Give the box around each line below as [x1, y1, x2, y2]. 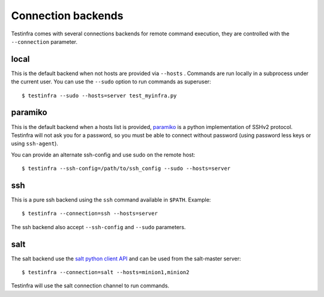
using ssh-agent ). [11, 140, 58, 147]
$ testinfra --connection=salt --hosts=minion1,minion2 [22, 269, 190, 276]
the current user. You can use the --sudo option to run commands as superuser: [11, 78, 211, 85]
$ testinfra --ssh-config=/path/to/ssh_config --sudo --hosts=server [22, 165, 231, 172]
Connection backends [11, 9, 124, 22]
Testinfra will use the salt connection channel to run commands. [11, 282, 170, 289]
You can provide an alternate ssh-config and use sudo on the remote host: [11, 151, 196, 158]
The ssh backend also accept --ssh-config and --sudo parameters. [11, 223, 186, 230]
